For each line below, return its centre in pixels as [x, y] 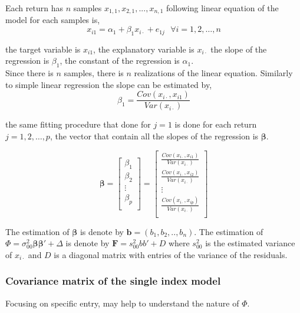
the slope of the [239, 49]
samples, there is [94, 73]
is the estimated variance [250, 243]
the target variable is [43, 49]
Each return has [34, 8]
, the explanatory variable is [144, 49]
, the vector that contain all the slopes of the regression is [154, 136]
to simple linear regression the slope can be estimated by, [109, 84]
